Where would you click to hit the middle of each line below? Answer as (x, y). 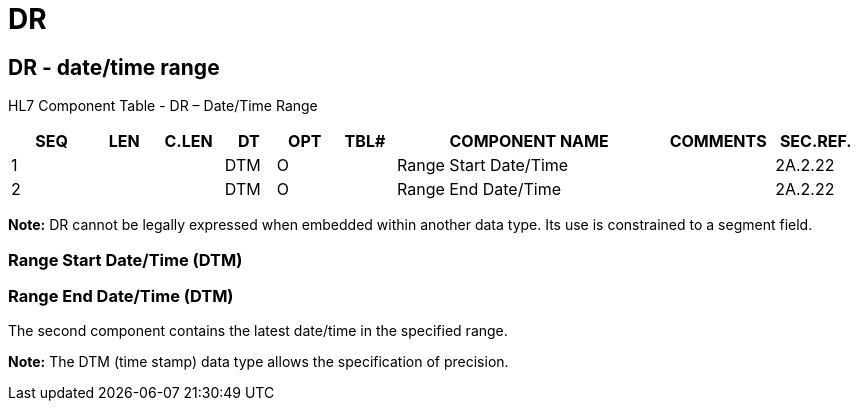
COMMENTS (718, 141)
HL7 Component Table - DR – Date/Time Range (163, 106)
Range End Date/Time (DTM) (121, 295)
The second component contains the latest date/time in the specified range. (258, 331)
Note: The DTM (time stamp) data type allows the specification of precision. (258, 362)
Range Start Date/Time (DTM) (125, 259)
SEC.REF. (815, 141)
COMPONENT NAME (529, 141)
